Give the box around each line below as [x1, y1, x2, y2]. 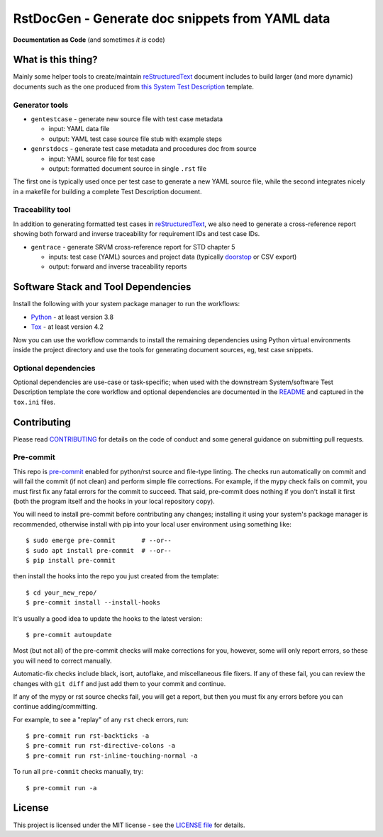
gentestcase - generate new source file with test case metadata [30, 114, 223, 123]
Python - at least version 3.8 [30, 313, 113, 321]
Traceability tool [13, 205, 71, 215]
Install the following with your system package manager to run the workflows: [13, 300, 240, 308]
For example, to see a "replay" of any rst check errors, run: [13, 715, 189, 724]
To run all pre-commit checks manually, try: [13, 768, 143, 776]
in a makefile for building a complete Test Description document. [13, 187, 202, 196]
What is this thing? [13, 54, 98, 66]
